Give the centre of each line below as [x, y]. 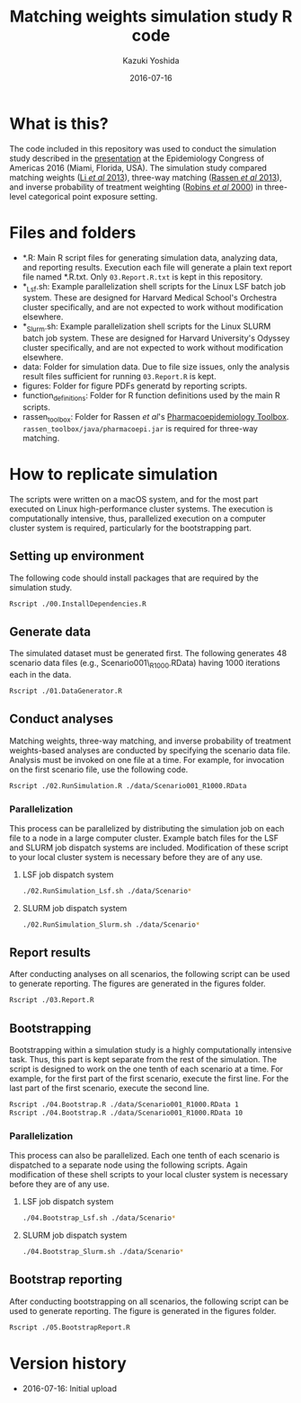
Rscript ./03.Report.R [52, 1000]
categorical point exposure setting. [93, 196]
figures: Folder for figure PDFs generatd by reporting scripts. [135, 386]
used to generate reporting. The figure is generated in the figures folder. [143, 1310]
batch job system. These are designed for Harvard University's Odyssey [156, 338]
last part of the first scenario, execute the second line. [109, 1088]
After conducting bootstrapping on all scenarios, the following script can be [149, 1301]
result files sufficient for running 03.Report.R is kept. [120, 377]
